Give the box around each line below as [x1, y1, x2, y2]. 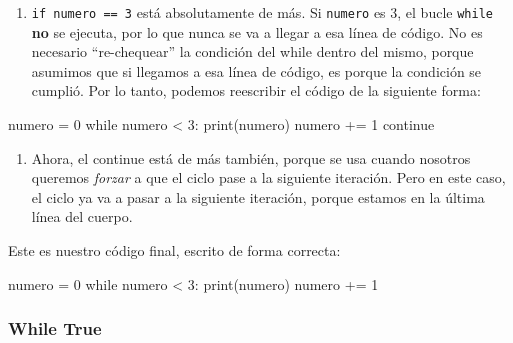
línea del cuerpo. [31, 206, 133, 227]
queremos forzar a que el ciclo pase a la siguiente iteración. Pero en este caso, [31, 167, 506, 188]
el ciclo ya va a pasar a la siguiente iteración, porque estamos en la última [31, 186, 485, 207]
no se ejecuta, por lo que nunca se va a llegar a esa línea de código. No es [31, 21, 483, 42]
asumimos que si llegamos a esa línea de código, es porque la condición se [31, 60, 482, 81]
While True [8, 316, 102, 341]
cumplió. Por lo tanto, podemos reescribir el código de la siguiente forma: [31, 80, 481, 101]
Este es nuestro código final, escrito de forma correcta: [8, 240, 341, 260]
